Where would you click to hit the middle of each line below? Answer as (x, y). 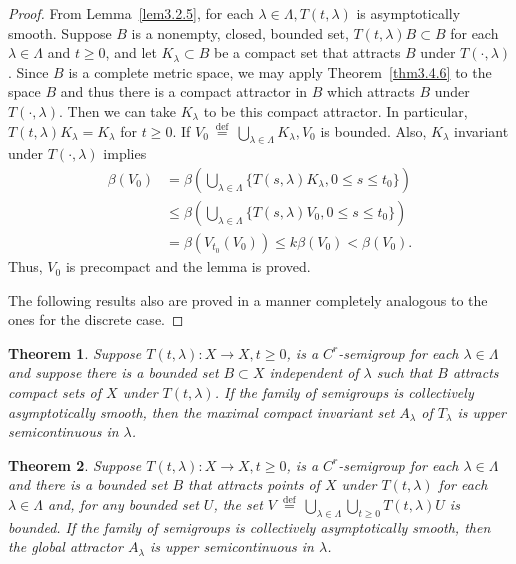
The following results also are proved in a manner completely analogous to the (248, 299)
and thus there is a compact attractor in (184, 91)
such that (404, 372)
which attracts (371, 91)
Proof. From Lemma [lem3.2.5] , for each (131, 13)
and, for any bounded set (123, 503)
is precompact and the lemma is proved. (188, 266)
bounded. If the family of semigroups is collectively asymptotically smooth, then (249, 526)
